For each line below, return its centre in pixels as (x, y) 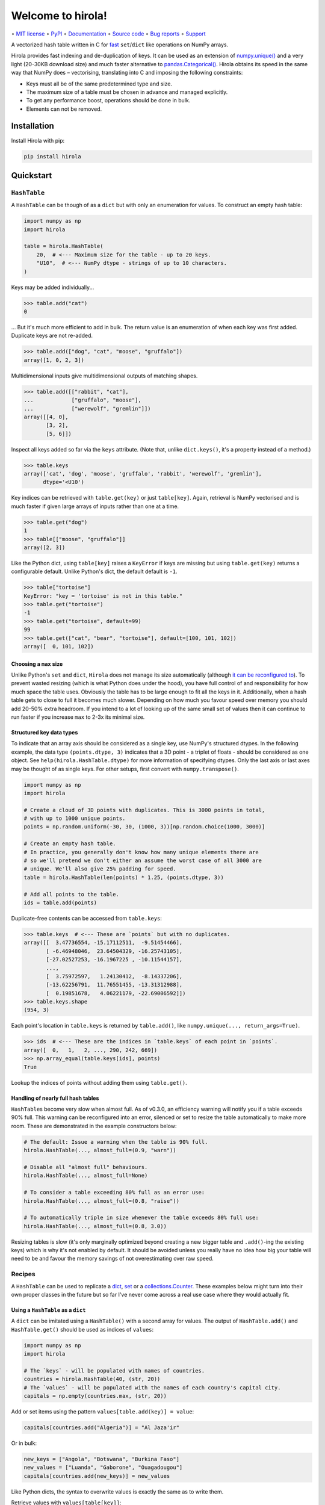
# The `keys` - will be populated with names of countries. (114, 1370)
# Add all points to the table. (72, 894)
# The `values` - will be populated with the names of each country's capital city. (152, 1387)
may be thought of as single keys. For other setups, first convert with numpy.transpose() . (125, 769)
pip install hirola (52, 156)
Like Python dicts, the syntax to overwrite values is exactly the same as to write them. (117, 1491)
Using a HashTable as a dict (48, 1310)
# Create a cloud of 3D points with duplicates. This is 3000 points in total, (144, 810)
